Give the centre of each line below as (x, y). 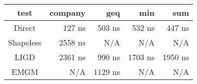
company (68, 12)
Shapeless (25, 42)
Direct (25, 28)
